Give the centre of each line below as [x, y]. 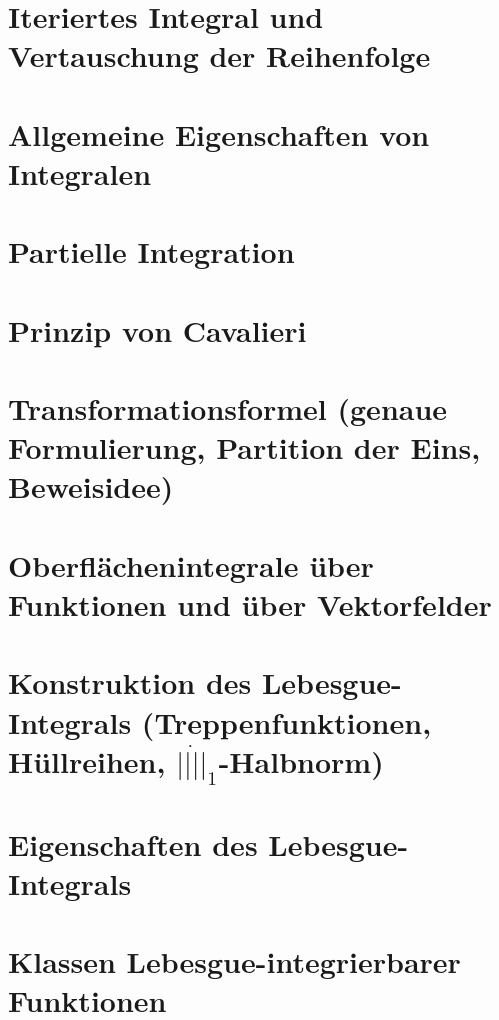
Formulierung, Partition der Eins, [244, 447]
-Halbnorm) [301, 760]
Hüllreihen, [87, 760]
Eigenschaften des [133, 843]
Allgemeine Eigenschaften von [219, 133]
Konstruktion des [130, 682]
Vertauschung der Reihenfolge [219, 55]
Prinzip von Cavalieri [157, 329]
